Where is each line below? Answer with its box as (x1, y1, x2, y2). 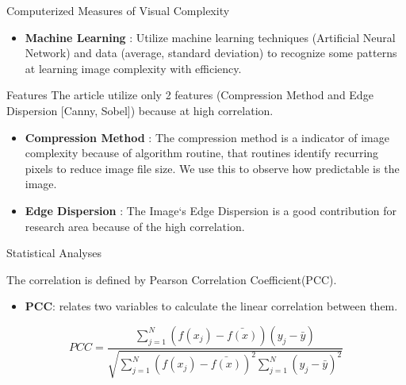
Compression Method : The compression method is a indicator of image (25, 129, 389, 145)
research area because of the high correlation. (25, 218, 245, 234)
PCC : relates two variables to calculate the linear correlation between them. (25, 298, 398, 314)
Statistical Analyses (6, 244, 102, 261)
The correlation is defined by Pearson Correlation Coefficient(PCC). (6, 271, 337, 287)
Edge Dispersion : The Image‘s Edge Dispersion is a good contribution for (25, 202, 397, 218)
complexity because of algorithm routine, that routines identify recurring (25, 144, 379, 161)
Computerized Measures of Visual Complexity (6, 2, 230, 18)
